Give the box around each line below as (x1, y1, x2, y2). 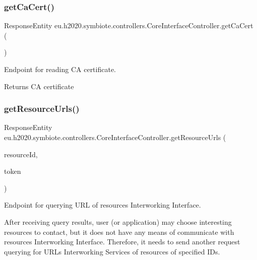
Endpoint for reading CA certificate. (4, 64, 116, 74)
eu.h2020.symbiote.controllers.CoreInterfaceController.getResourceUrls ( (4, 132, 226, 142)
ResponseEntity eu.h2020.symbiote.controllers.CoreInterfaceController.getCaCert (4, 20, 253, 31)
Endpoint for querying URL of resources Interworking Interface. (4, 200, 201, 210)
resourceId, (4, 149, 38, 159)
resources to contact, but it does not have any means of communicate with (4, 226, 234, 237)
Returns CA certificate (4, 81, 74, 91)
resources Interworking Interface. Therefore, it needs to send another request (4, 236, 240, 247)
